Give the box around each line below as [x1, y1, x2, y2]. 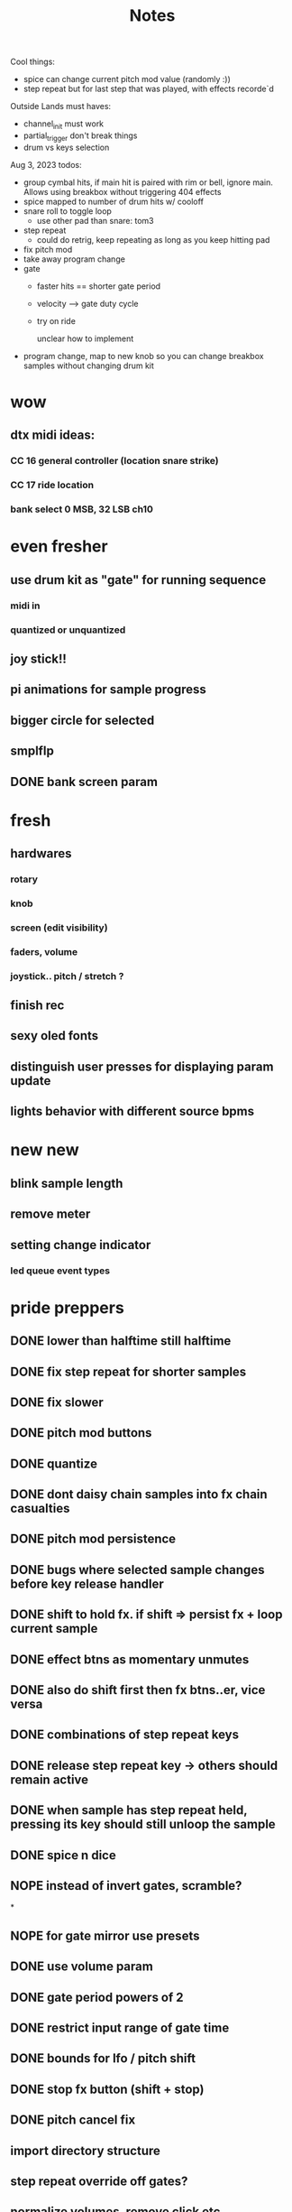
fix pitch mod [23, 244, 73, 255]
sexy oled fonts [10, 1028, 99, 1043]
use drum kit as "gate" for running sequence [10, 572, 267, 588]
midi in [10, 599, 41, 612]
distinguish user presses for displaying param [10, 1059, 274, 1074]
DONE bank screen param [10, 773, 159, 790]
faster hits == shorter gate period [36, 281, 161, 292]
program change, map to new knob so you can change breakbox [23, 350, 264, 361]
